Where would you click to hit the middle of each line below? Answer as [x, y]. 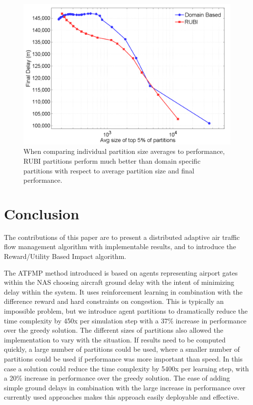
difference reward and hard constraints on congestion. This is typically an [114, 301]
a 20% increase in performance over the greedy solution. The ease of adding [117, 378]
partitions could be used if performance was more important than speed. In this [123, 358]
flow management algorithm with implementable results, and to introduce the [120, 246]
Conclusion [42, 213]
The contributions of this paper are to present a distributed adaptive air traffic [122, 237]
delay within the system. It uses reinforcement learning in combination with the [123, 291]
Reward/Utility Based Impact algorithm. [65, 256]
